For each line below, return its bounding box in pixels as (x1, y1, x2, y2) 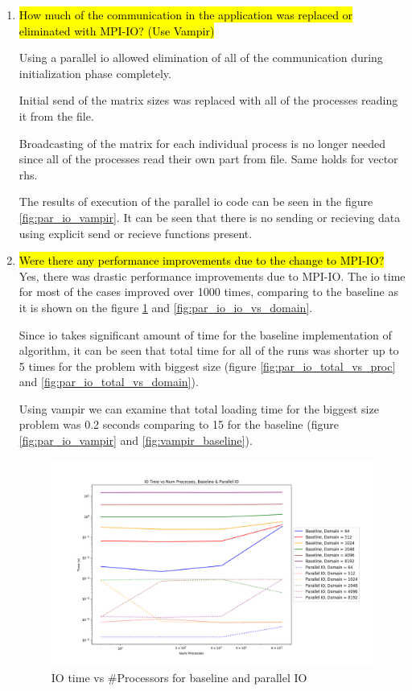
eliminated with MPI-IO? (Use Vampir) (19, 22, 215, 39)
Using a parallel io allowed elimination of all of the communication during (19, 49, 383, 66)
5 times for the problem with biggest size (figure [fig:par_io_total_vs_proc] (19, 357, 396, 374)
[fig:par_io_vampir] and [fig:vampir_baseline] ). (19, 432, 253, 449)
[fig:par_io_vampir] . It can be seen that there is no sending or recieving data (19, 208, 401, 225)
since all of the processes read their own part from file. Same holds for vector (19, 150, 398, 167)
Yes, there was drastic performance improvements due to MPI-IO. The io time (19, 267, 406, 284)
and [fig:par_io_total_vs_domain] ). (19, 373, 199, 390)
